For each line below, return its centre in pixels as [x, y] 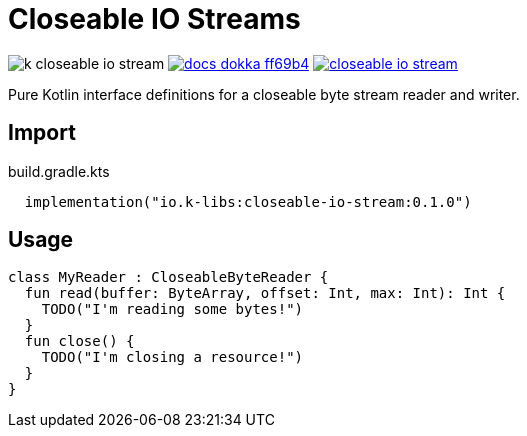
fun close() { [79, 341]
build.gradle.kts [59, 171]
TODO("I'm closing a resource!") [172, 357]
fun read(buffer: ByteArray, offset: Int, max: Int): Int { [265, 293]
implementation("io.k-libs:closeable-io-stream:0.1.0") [248, 201]
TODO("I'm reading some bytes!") [172, 309]
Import [42, 133]
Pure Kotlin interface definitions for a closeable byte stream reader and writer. [264, 94]
